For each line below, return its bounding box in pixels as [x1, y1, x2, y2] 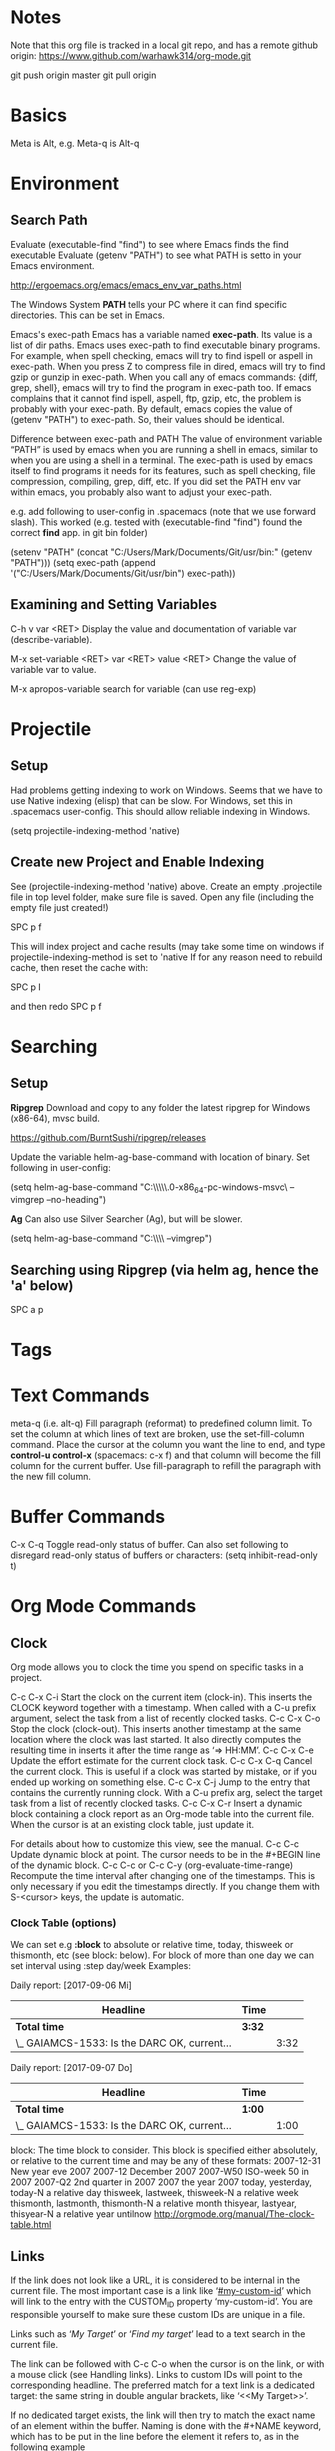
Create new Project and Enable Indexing [10, 854, 265, 871]
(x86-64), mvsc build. [10, 1112, 100, 1124]
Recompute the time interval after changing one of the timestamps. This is [10, 1870, 316, 1882]
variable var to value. [10, 663, 97, 675]
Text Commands [10, 1384, 150, 1407]
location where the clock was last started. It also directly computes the [10, 1734, 302, 1746]
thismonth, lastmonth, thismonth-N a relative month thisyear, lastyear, [10, 2197, 297, 2210]
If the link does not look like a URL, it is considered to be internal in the [10, 2274, 301, 2286]
